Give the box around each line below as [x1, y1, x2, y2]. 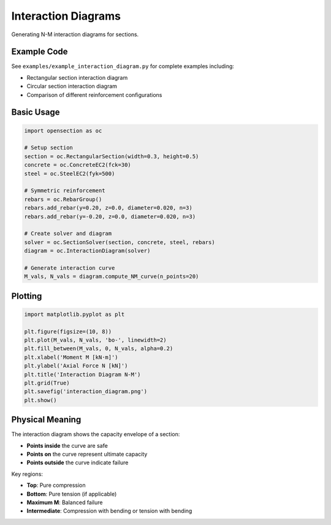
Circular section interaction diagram [26, 83, 118, 90]
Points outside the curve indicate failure [26, 459, 129, 466]
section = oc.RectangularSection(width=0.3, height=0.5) [24, 153, 199, 159]
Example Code [11, 47, 68, 57]
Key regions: [11, 470, 43, 478]
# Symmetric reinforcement [24, 187, 105, 194]
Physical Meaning [11, 415, 82, 425]
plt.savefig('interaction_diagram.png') [24, 388, 147, 395]
